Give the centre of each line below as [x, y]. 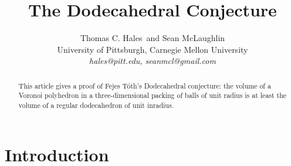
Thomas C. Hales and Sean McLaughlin [153, 38]
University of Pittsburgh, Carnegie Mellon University [153, 49]
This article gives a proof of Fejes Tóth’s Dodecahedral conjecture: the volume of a [145, 85]
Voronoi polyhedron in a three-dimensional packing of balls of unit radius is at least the [153, 95]
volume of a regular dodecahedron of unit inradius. [96, 105]
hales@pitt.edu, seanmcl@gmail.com [153, 61]
